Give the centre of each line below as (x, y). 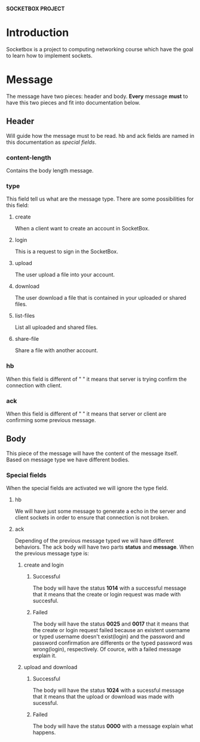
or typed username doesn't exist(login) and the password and (109, 636)
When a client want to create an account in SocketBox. (82, 229)
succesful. (45, 601)
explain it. (44, 655)
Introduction (38, 33)
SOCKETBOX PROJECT (36, 9)
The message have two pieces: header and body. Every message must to (97, 96)
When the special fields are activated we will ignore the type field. (87, 488)
